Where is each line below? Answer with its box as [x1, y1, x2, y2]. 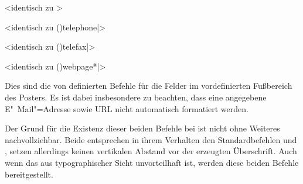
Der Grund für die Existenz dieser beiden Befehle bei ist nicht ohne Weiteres [5, 122, 280, 134]
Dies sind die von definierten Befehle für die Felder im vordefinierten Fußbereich [5, 79, 292, 92]
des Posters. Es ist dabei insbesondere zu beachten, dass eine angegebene [5, 91, 267, 103]
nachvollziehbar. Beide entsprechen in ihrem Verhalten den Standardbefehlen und [5, 133, 297, 145]
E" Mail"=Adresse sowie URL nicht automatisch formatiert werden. [5, 102, 248, 114]
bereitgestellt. [5, 168, 53, 180]
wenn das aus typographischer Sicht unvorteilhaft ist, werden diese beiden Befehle [5, 156, 299, 168]
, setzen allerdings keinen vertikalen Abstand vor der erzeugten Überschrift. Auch [5, 145, 297, 157]
